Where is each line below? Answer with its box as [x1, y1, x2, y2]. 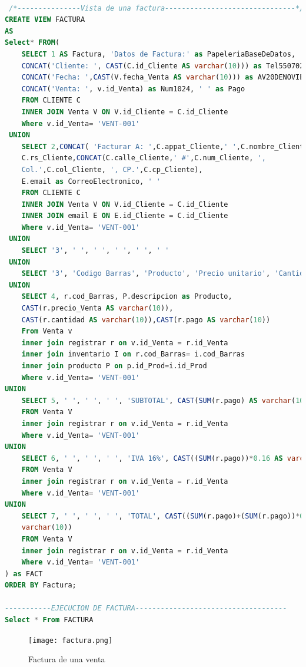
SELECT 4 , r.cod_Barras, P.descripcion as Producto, [21, 292, 232, 301]
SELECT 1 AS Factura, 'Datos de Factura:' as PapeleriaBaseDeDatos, [21, 49, 296, 58]
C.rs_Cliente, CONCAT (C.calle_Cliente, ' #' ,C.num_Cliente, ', [21, 154, 266, 163]
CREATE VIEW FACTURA [5, 15, 85, 24]
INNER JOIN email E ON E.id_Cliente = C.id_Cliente [21, 212, 228, 220]
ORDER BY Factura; [5, 581, 76, 590]
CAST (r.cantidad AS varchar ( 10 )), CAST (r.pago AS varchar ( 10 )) [21, 315, 271, 324]
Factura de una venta [28, 653, 105, 665]
